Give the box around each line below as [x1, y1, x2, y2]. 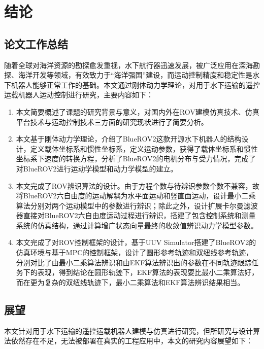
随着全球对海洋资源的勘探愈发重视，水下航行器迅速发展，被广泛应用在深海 [4, 59, 253, 70]
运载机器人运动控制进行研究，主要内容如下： [4, 89, 153, 100]
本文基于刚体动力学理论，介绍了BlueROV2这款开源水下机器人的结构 [16, 133, 242, 144]
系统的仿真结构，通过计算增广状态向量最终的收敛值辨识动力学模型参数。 [16, 220, 258, 230]
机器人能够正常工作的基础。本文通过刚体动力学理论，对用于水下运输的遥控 [11, 79, 260, 90]
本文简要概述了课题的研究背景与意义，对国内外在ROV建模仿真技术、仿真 [16, 106, 259, 117]
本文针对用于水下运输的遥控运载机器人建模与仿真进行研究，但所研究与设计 [4, 325, 253, 336]
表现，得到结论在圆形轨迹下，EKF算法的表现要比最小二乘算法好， [37, 267, 259, 277]
